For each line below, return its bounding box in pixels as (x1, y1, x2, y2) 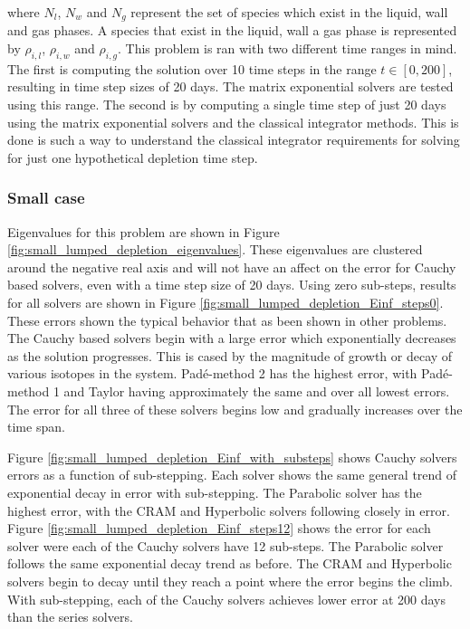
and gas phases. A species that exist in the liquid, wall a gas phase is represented (7, 21, 457, 40)
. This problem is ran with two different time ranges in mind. (117, 39, 457, 58)
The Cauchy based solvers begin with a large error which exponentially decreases (7, 329, 456, 348)
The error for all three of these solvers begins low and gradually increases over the (7, 399, 463, 418)
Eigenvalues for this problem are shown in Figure (7, 222, 280, 241)
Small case (7, 186, 85, 209)
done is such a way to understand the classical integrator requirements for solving (7, 130, 460, 149)
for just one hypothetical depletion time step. (7, 148, 258, 167)
